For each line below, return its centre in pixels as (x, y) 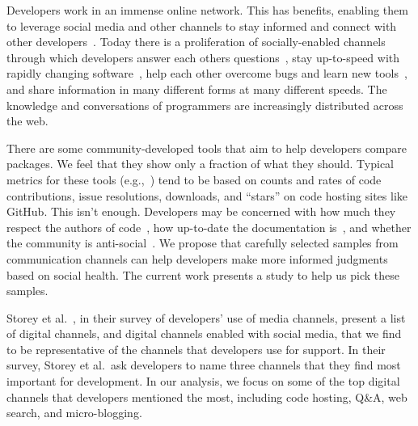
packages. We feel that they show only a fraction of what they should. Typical (200, 164)
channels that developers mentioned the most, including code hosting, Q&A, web (207, 396)
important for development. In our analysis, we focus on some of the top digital (203, 381)
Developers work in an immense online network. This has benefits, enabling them (207, 10)
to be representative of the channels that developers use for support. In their (196, 349)
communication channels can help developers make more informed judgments (197, 258)
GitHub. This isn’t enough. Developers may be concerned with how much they (201, 211)
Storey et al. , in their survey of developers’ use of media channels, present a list (206, 317)
